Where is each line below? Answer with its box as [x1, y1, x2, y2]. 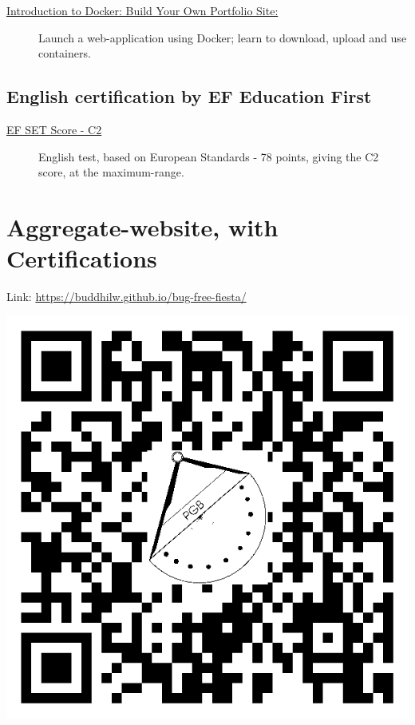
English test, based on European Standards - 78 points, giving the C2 [38, 148, 379, 164]
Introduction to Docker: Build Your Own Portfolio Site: [6, 2, 279, 18]
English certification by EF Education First [6, 84, 372, 109]
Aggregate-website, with [6, 210, 279, 243]
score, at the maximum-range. [38, 164, 184, 180]
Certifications [6, 242, 157, 275]
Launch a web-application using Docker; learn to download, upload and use [38, 29, 407, 46]
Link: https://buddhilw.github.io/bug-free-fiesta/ [6, 288, 247, 305]
